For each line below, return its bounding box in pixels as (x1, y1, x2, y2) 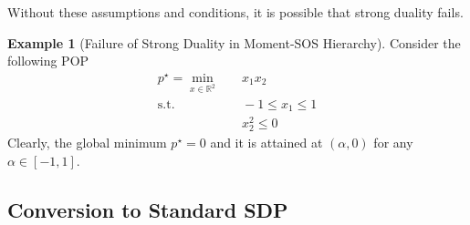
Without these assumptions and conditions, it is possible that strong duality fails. (7, 3, 464, 21)
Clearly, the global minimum (7, 133, 167, 152)
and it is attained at (210, 133, 323, 152)
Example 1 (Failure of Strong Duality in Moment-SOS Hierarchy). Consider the (7, 33, 461, 52)
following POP (7, 51, 89, 70)
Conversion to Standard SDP (7, 196, 288, 223)
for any (373, 133, 413, 152)
